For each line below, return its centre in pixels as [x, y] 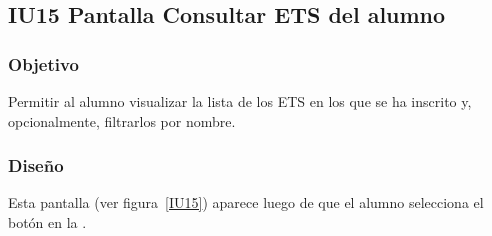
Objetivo [43, 63]
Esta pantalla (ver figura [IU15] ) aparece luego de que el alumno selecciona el [246, 202]
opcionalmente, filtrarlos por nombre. [122, 120]
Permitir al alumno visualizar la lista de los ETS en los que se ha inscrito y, [240, 101]
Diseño [36, 165]
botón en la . [47, 222]
